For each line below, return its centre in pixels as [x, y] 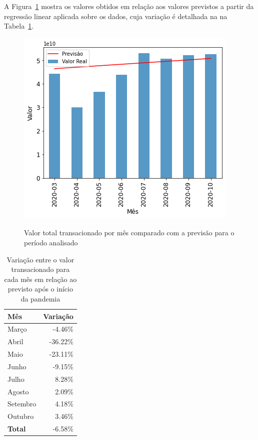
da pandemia [40, 298]
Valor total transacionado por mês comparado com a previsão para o [129, 233]
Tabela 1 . [19, 26]
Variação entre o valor [40, 259]
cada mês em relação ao [40, 279]
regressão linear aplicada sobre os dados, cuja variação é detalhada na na [116, 16]
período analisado [51, 242]
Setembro [22, 404]
